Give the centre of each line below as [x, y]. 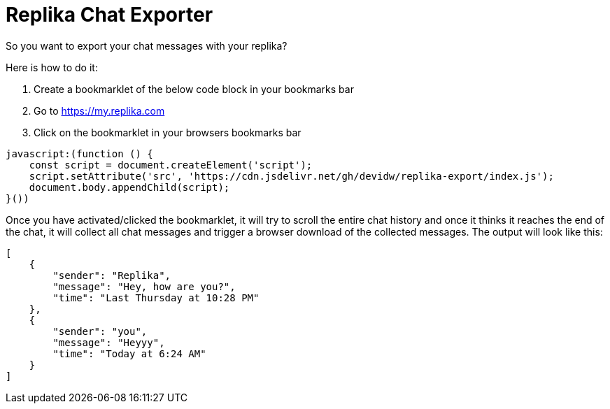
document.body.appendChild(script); [129, 187]
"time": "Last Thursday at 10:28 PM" [156, 297]
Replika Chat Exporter [109, 15]
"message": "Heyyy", [109, 342]
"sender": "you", [100, 331]
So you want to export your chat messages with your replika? [147, 45]
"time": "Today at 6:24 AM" [129, 353]
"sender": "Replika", [112, 275]
